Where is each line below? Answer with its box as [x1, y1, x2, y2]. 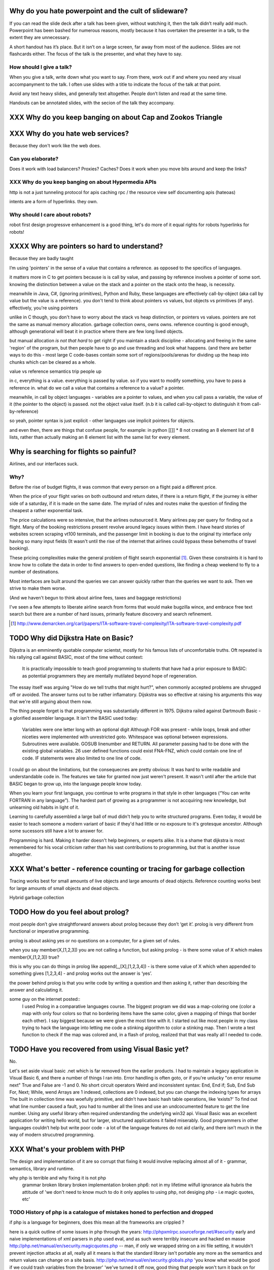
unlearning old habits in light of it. [9, 804, 80, 810]
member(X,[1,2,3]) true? [9, 954, 59, 960]
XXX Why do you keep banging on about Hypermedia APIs [9, 178, 157, 185]
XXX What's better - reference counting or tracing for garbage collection [9, 865, 245, 873]
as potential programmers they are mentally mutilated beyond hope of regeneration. [22, 673, 197, 679]
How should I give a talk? [9, 63, 72, 71]
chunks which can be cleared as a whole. [9, 359, 96, 365]
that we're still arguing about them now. [9, 698, 92, 705]
